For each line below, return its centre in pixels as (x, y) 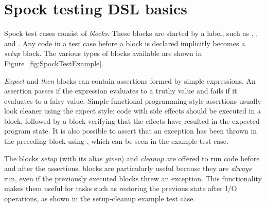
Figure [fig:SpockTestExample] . (54, 63)
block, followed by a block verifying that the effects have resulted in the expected (132, 120)
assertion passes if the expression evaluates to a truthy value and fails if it (121, 91)
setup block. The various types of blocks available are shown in (103, 53)
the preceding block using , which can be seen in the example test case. (116, 141)
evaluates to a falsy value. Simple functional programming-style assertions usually (133, 100)
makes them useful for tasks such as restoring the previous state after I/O (121, 188)
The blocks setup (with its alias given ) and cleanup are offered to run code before (132, 158)
